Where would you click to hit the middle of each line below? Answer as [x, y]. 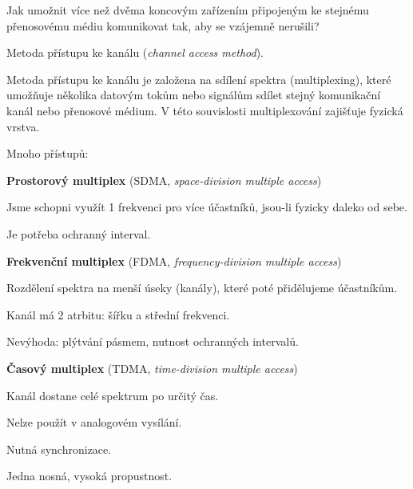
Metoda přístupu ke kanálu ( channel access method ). [135, 52]
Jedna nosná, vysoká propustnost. [89, 476]
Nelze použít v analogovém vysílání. [94, 422]
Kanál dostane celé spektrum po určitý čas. [113, 395]
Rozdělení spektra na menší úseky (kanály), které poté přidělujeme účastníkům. [202, 288]
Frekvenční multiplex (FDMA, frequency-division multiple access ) [174, 261]
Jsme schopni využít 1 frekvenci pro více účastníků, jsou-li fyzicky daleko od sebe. [207, 207]
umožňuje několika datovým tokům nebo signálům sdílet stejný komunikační [194, 95]
